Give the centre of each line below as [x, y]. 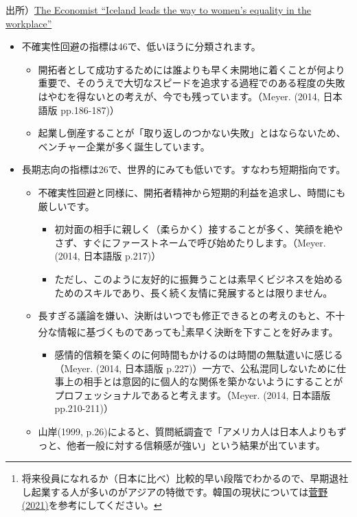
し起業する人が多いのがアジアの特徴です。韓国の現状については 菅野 [175, 491]
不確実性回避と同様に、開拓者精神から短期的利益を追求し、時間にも [192, 192]
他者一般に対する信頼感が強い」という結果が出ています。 [196, 445]
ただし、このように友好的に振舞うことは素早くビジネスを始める [199, 278]
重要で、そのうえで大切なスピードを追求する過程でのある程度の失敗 [192, 83]
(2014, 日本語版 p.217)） [108, 256]
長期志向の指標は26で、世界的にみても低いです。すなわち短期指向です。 [184, 169]
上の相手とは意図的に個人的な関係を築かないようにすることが [204, 381]
